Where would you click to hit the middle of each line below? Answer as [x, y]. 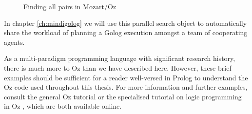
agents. [14, 42]
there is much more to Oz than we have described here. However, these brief [118, 67]
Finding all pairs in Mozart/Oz [70, 6]
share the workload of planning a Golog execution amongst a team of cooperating [126, 32]
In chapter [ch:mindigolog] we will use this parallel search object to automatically [126, 23]
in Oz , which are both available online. [63, 106]
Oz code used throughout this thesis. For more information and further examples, [126, 87]
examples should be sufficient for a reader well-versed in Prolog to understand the [126, 77]
